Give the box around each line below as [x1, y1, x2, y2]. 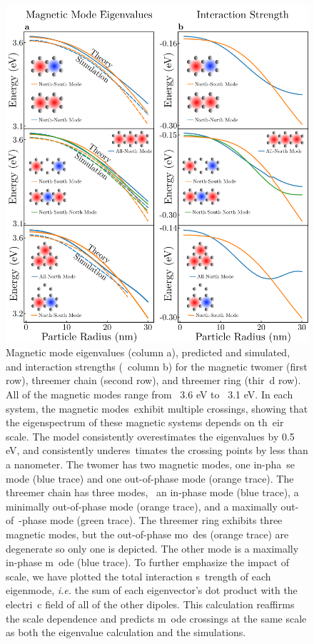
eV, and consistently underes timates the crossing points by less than [6, 443, 308, 458]
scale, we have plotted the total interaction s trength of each [6, 568, 271, 583]
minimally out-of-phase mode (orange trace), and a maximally [6, 498, 278, 513]
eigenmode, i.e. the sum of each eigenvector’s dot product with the [6, 583, 298, 598]
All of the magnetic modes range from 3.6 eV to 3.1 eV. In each [6, 387, 293, 401]
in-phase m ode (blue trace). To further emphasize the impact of [6, 555, 289, 570]
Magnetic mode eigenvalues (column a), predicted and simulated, [6, 345, 290, 360]
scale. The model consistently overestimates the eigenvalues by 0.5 [6, 428, 295, 443]
